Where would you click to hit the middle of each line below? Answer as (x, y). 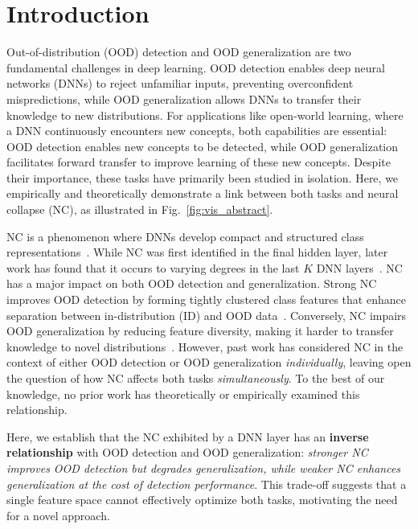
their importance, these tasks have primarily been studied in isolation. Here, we (203, 177)
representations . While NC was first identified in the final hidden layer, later (197, 252)
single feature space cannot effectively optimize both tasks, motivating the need (202, 500)
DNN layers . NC (359, 267)
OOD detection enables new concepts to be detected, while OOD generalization (203, 146)
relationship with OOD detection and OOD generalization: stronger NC (187, 452)
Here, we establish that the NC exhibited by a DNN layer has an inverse (188, 436)
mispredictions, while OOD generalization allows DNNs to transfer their (184, 98)
